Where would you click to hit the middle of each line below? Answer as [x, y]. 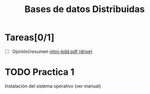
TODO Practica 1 [40, 72]
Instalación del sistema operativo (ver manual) [53, 86]
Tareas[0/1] [29, 37]
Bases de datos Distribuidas [85, 9]
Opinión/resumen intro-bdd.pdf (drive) [52, 51]
